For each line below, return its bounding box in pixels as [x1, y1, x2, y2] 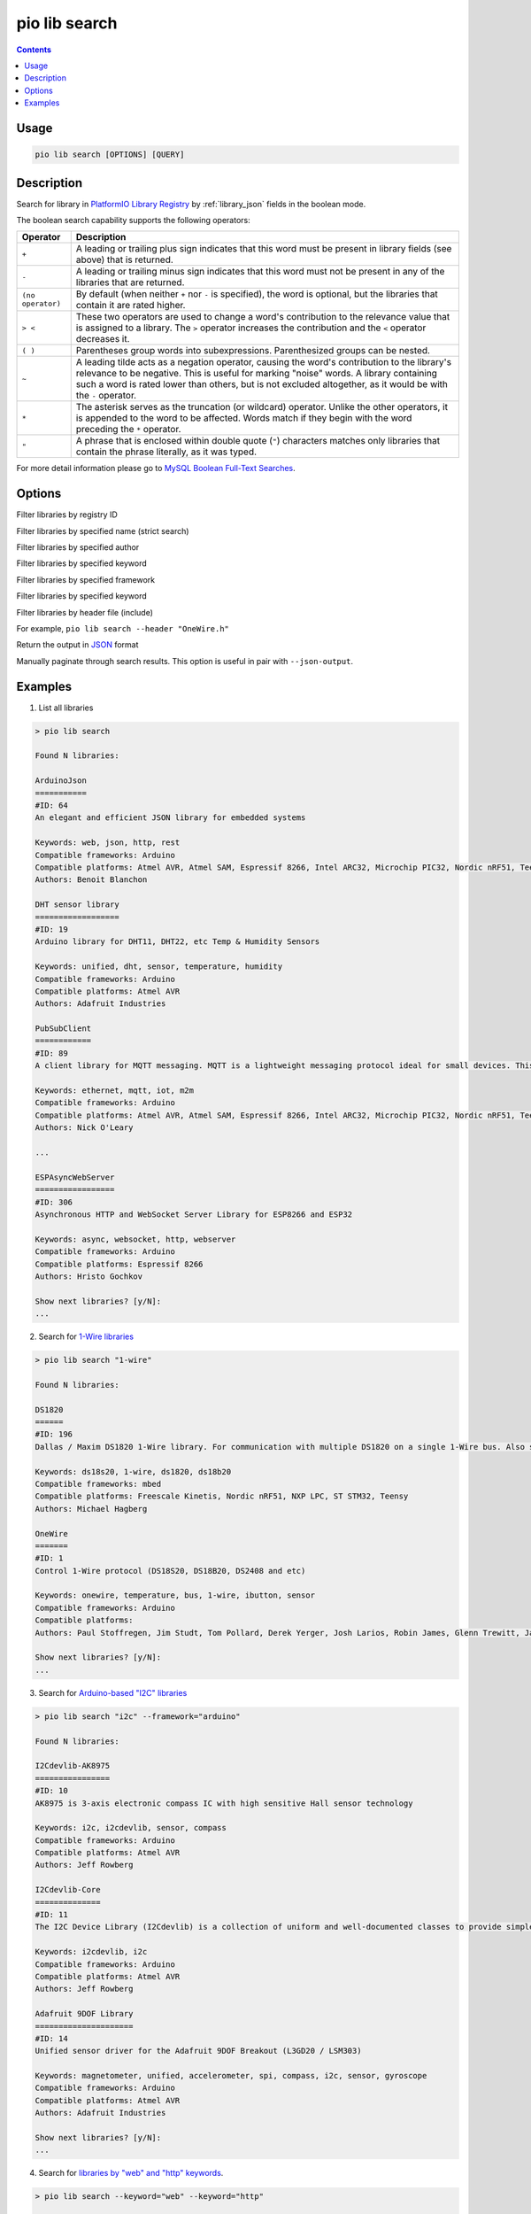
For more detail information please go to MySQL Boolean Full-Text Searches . [16, 463, 296, 474]
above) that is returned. [75, 253, 174, 266]
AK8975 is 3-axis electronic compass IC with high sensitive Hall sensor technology [35, 1798, 413, 1808]
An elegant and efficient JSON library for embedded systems [35, 813, 306, 823]
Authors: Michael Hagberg [35, 1504, 148, 1513]
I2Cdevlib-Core [35, 1885, 101, 1895]
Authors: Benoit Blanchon [35, 875, 148, 885]
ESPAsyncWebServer [35, 1172, 115, 1182]
